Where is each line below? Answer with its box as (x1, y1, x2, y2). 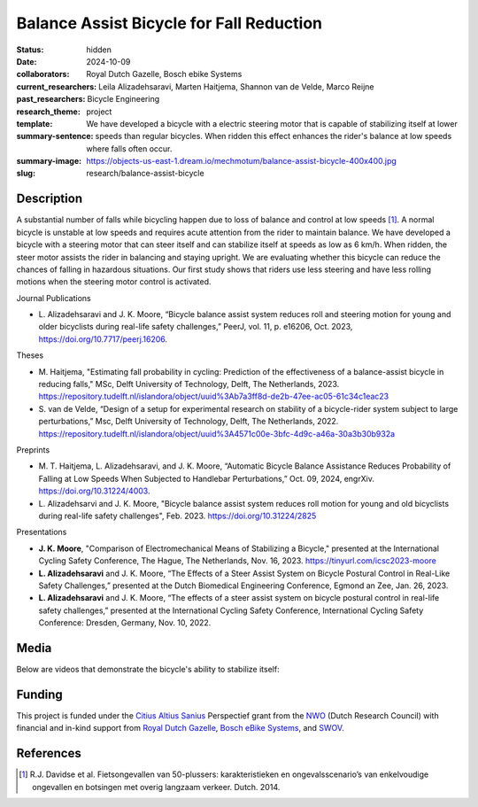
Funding (16, 687, 64, 702)
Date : (16, 56, 37, 66)
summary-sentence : (16, 131, 94, 142)
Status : (16, 44, 44, 55)
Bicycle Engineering (87, 94, 160, 105)
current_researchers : (16, 81, 97, 92)
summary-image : (16, 156, 82, 167)
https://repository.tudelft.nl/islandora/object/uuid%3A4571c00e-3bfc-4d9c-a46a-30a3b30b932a (38, 428, 396, 438)
